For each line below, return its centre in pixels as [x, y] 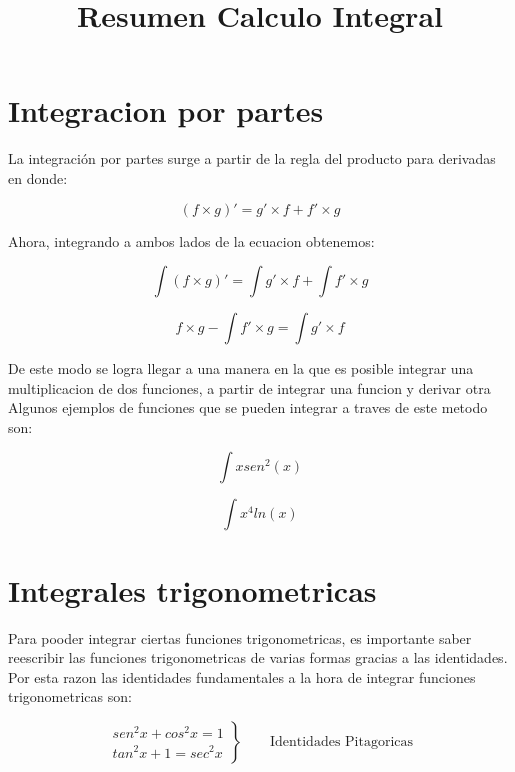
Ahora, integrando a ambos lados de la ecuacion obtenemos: [191, 240]
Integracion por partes [166, 110]
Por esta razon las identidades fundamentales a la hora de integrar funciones [242, 676]
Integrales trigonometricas [192, 589]
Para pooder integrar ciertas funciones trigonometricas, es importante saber [240, 637]
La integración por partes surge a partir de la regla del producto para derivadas [252, 158]
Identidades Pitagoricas [341, 741]
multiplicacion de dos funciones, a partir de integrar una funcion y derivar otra [249, 387]
